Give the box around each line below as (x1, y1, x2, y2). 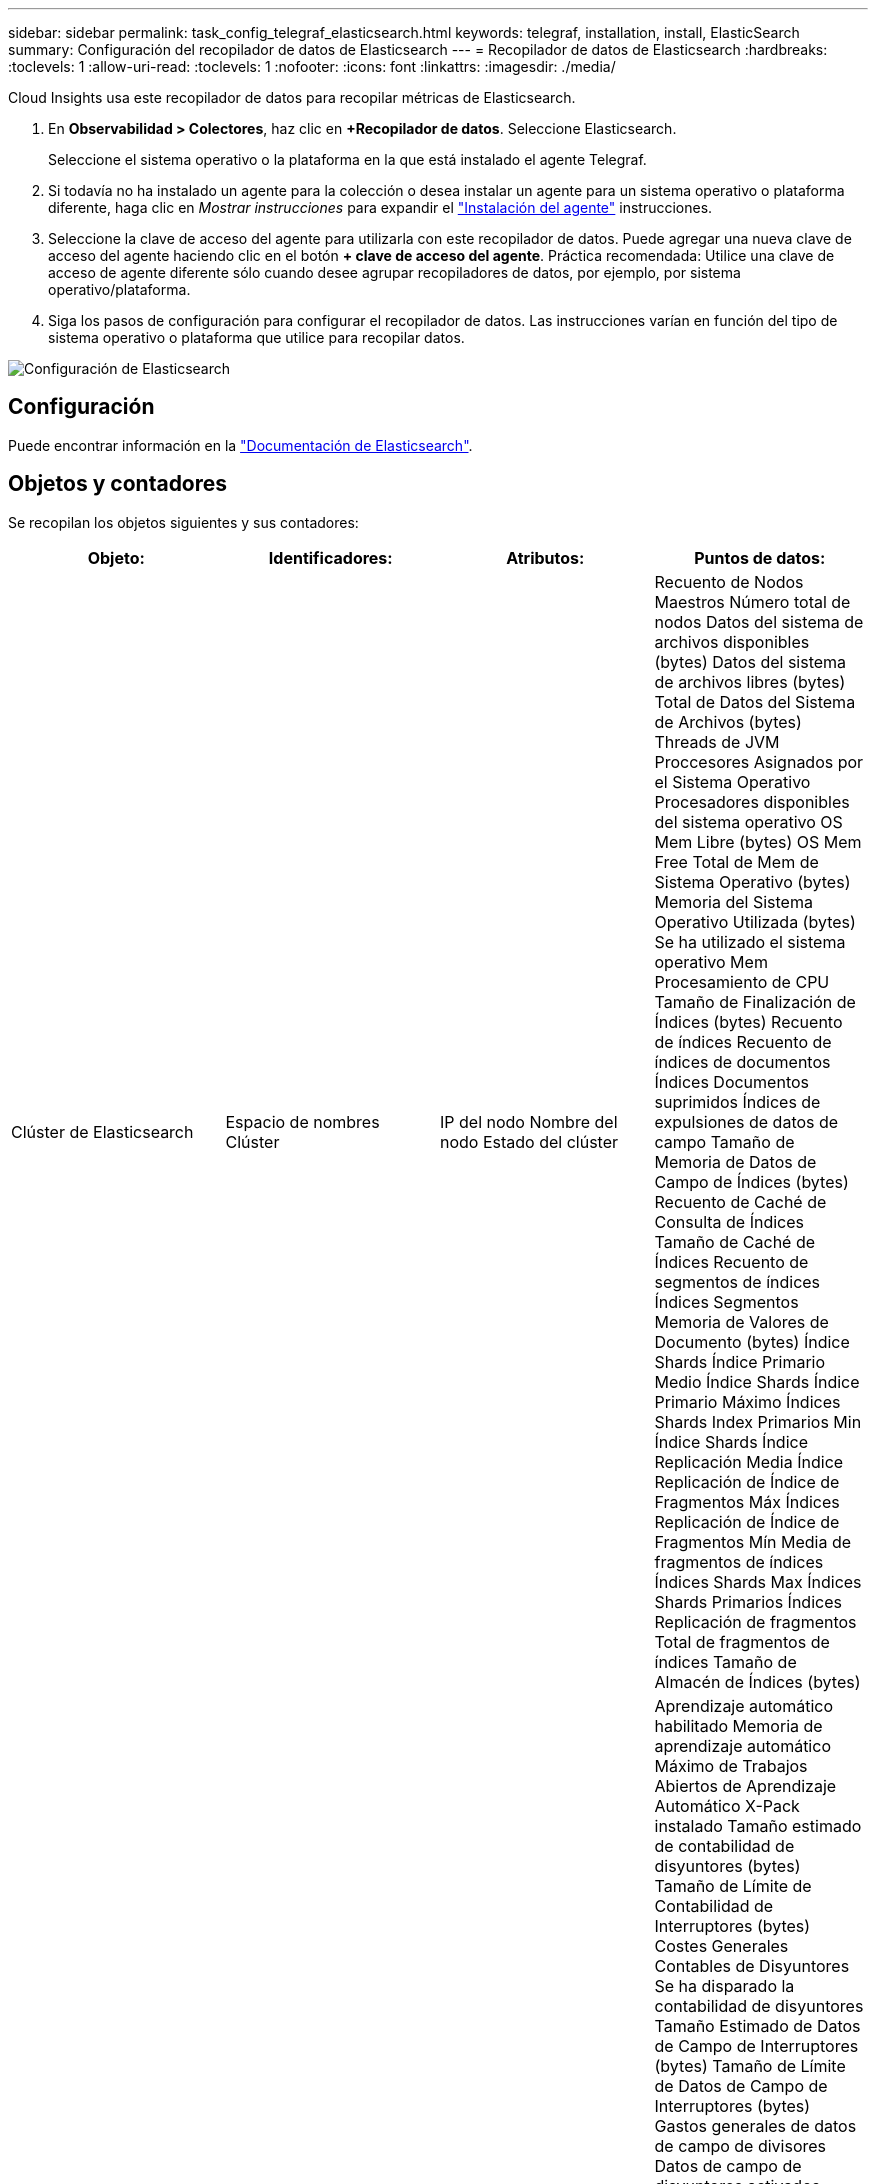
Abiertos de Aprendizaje (654, 1775, 837, 1796)
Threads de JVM (654, 731, 780, 752)
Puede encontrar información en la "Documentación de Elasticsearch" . (8, 436, 473, 454)
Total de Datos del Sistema (654, 691, 856, 712)
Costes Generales (654, 1935, 789, 1956)
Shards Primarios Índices (654, 1591, 842, 1612)
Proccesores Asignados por (654, 751, 864, 772)
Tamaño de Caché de (654, 1231, 816, 1252)
